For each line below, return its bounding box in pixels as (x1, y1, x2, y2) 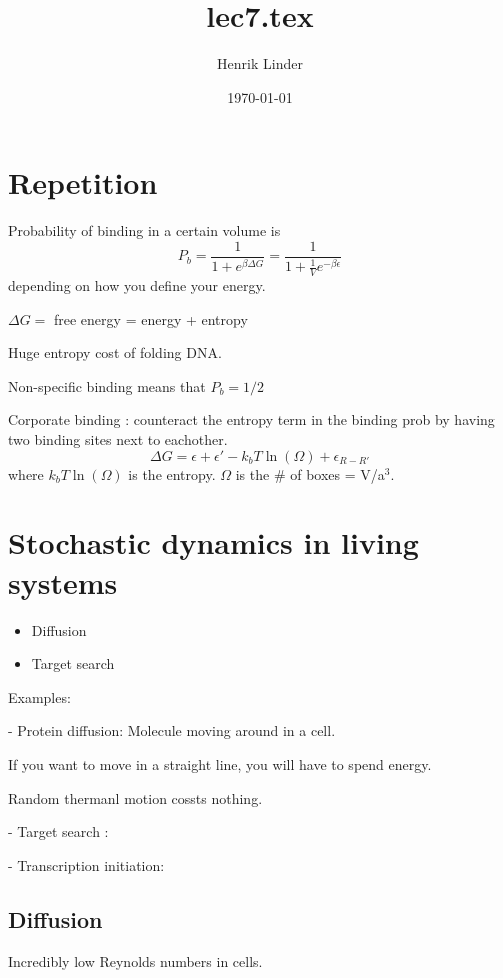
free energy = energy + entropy (54, 308, 248, 329)
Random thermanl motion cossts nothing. (8, 787, 263, 808)
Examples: (8, 686, 71, 707)
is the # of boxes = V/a (235, 463, 385, 484)
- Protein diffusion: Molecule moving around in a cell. (8, 720, 336, 741)
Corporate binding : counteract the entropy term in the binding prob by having (8, 409, 495, 430)
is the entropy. (128, 463, 216, 484)
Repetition (8, 162, 158, 203)
